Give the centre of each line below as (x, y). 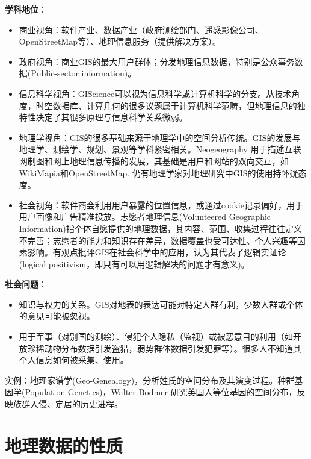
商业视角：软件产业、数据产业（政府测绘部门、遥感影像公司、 (141, 29)
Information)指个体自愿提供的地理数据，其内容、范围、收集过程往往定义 (160, 228)
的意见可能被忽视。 (57, 316)
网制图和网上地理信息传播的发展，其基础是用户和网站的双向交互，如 (154, 161)
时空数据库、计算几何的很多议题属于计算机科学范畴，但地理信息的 (166, 105)
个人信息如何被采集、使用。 (74, 360)
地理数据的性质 (64, 445)
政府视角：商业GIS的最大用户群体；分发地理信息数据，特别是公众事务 (157, 61)
